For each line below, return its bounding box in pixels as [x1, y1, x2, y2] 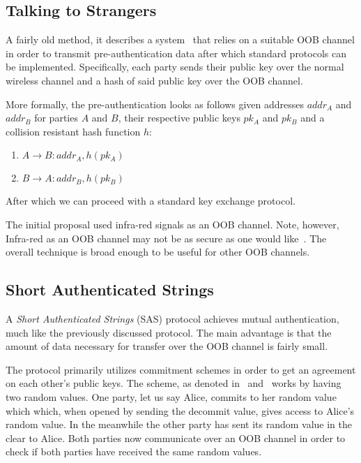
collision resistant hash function [6, 124, 141, 138]
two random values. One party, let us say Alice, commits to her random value [6, 389, 337, 404]
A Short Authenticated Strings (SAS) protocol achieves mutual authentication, [6, 311, 339, 325]
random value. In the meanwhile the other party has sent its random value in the [6, 417, 352, 432]
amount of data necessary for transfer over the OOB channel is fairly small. [6, 339, 328, 353]
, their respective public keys [118, 110, 240, 125]
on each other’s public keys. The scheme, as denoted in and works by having [6, 376, 341, 390]
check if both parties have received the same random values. [6, 444, 262, 459]
